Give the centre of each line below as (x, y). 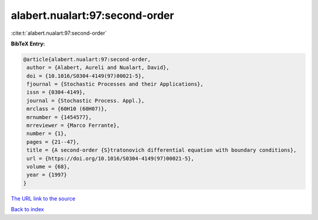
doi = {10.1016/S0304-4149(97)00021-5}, (86, 76)
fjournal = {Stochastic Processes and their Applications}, (115, 84)
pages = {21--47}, (53, 142)
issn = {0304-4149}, (56, 92)
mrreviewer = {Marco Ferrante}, (73, 126)
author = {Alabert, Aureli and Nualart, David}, (98, 68)
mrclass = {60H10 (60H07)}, (67, 109)
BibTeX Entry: (28, 44)
